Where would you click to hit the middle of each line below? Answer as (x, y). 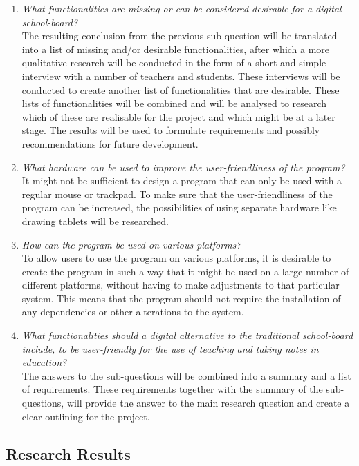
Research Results (68, 453)
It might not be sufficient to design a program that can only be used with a (182, 181)
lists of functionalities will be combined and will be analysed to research (174, 103)
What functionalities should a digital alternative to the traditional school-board (187, 335)
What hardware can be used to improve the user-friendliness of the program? (183, 167)
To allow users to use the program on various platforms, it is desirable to (176, 258)
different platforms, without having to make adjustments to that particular (181, 285)
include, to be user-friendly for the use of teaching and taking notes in (170, 348)
